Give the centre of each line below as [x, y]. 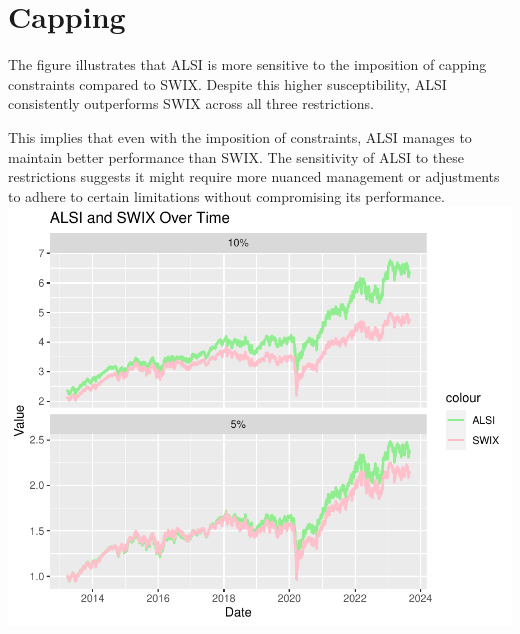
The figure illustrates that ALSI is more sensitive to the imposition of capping [247, 64]
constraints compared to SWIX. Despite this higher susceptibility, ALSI [227, 83]
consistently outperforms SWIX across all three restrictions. [191, 103]
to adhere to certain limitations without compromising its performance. [226, 195]
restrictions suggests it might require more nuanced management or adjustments [254, 176]
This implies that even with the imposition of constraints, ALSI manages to [240, 136]
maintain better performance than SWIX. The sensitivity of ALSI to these [236, 156]
